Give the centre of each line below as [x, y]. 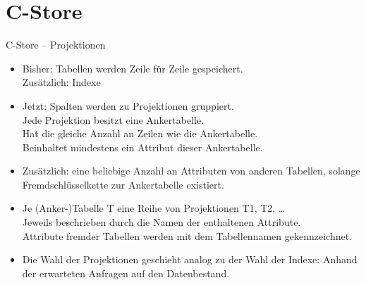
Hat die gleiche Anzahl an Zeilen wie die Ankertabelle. [140, 133]
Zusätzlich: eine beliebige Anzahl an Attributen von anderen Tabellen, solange [191, 171]
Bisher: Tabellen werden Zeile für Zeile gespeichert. [133, 68]
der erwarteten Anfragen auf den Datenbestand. [126, 273]
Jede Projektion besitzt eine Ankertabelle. [113, 119]
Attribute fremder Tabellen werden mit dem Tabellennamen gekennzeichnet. [187, 235]
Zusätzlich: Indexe [61, 82]
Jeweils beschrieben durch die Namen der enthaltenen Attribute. [161, 222]
